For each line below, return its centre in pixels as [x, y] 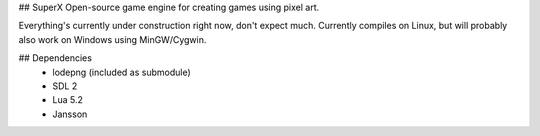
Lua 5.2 [68, 100]
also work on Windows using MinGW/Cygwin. [112, 39]
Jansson [70, 114]
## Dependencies [55, 58]
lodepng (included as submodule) [122, 72]
